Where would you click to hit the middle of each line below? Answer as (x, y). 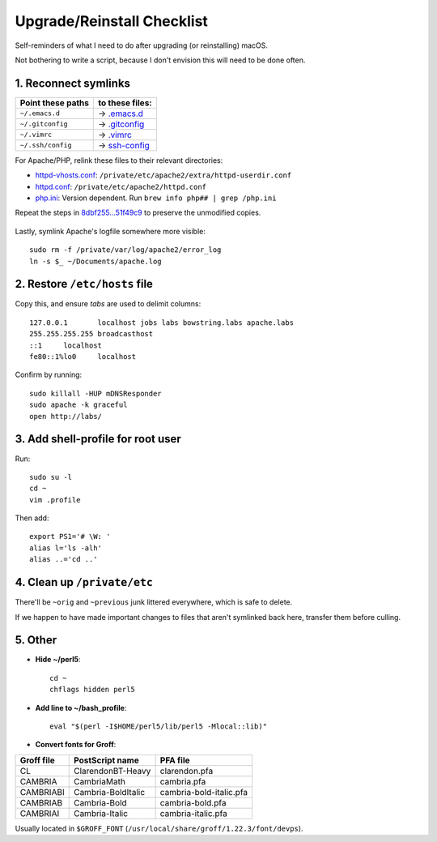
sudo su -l (51, 477)
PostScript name (106, 760)
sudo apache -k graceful (78, 405)
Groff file (38, 760)
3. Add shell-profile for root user (98, 439)
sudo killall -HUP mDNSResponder (95, 393)
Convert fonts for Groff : (76, 745)
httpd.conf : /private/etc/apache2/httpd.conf (121, 186)
